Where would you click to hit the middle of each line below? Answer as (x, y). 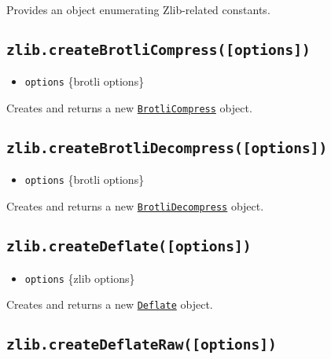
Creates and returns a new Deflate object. (110, 304)
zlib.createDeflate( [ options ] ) (129, 247)
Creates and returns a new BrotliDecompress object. (135, 206)
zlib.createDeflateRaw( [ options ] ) (142, 345)
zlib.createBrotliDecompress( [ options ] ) (167, 148)
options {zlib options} (80, 278)
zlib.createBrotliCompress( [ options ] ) (158, 49)
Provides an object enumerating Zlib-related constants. (138, 9)
